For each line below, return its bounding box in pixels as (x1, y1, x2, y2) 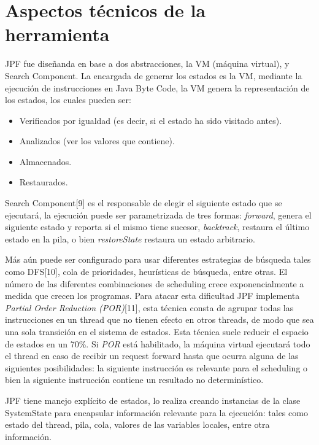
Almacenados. (19, 155, 72, 168)
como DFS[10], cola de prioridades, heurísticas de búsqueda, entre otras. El (5, 265, 288, 278)
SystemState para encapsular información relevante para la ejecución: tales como (5, 406, 308, 419)
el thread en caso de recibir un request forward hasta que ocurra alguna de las (5, 349, 299, 362)
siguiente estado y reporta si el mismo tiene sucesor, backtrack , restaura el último (5, 220, 310, 233)
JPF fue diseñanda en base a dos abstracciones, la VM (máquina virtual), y (5, 57, 290, 70)
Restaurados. (19, 176, 68, 188)
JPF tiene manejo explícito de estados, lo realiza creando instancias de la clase (5, 393, 301, 406)
